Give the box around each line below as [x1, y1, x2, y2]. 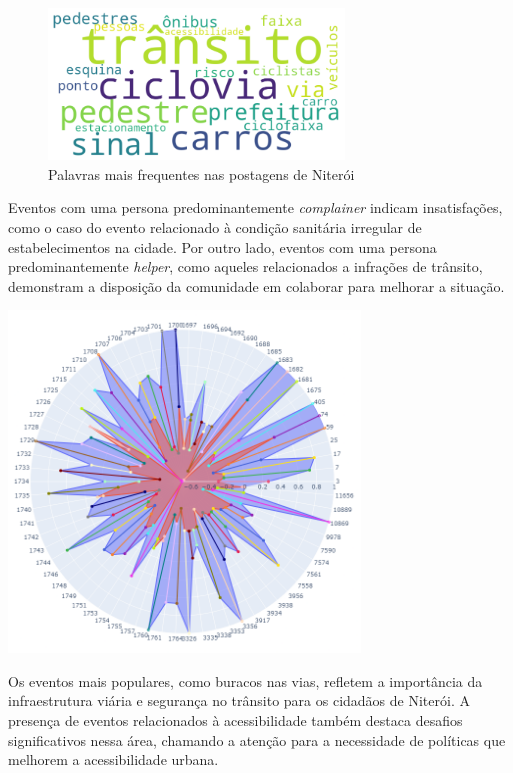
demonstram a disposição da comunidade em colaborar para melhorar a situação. [8, 275, 505, 296]
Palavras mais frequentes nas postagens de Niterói [48, 163, 355, 184]
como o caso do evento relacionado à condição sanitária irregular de [8, 216, 422, 237]
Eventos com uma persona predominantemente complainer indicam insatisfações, [8, 197, 503, 218]
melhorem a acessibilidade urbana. [8, 749, 219, 770]
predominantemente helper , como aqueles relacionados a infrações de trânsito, [8, 256, 483, 277]
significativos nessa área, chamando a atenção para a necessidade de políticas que [8, 729, 506, 750]
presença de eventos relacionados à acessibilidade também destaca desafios [8, 710, 463, 731]
